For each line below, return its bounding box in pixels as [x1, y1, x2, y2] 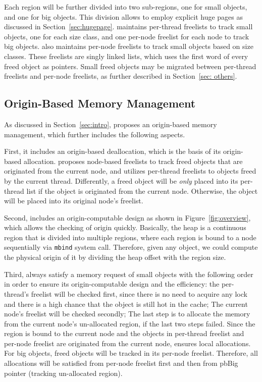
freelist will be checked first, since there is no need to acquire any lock [31, 288, 247, 299]
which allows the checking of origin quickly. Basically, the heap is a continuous [4, 222, 246, 233]
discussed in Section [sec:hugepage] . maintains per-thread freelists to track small [4, 21, 253, 32]
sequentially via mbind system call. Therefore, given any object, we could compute [4, 242, 258, 252]
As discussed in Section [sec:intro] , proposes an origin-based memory [4, 119, 217, 129]
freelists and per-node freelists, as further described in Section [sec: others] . [4, 71, 237, 81]
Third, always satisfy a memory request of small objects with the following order [4, 268, 253, 279]
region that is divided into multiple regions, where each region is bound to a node [4, 232, 256, 242]
